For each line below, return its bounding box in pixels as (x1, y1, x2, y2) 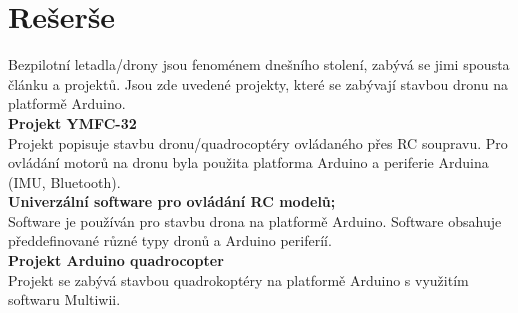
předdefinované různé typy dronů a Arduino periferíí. (8, 230, 332, 251)
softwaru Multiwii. (8, 289, 121, 310)
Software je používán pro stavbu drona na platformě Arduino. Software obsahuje (8, 210, 502, 231)
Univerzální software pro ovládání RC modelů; (8, 191, 336, 212)
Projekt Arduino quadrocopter (8, 250, 224, 271)
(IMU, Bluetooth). (8, 171, 121, 192)
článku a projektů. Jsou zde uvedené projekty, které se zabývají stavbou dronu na (8, 73, 508, 94)
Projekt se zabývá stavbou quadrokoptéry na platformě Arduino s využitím (8, 269, 469, 290)
